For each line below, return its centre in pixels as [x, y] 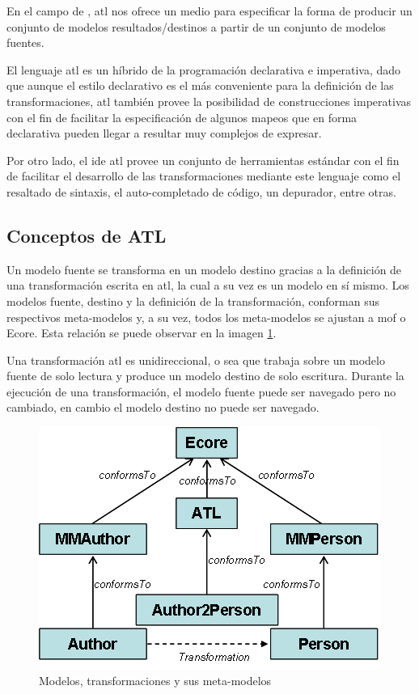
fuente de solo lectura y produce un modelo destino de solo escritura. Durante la [205, 376]
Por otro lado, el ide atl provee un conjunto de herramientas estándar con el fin [203, 160]
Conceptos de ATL [87, 235]
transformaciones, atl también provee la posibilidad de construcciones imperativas [209, 101]
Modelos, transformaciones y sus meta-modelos [155, 680]
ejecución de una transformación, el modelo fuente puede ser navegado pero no [201, 391]
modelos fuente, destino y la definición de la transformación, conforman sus [193, 300]
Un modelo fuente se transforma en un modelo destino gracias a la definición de [204, 269]
